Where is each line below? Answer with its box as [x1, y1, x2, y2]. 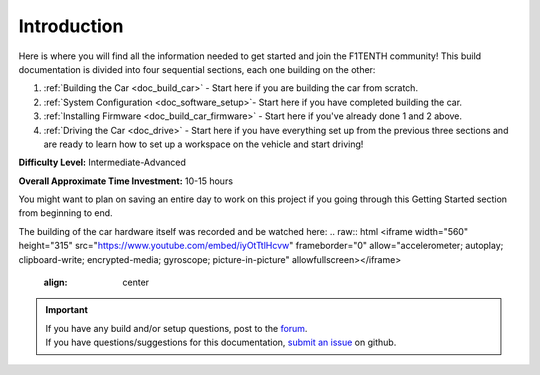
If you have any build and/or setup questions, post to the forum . [45, 322, 308, 334]
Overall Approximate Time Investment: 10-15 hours [18, 175, 234, 187]
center [122, 276, 150, 289]
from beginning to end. [18, 207, 114, 219]
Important [45, 304, 89, 316]
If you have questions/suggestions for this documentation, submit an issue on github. [45, 336, 397, 349]
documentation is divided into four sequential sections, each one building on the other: [18, 63, 376, 75]
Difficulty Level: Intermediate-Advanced [18, 156, 187, 169]
